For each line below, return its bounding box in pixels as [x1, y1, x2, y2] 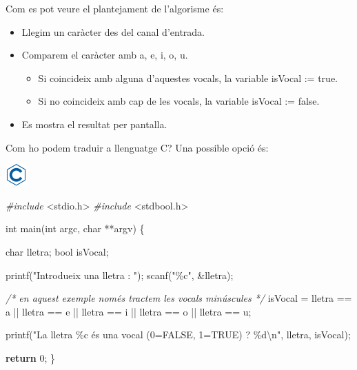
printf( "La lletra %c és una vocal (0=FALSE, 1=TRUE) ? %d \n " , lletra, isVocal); [6, 327, 351, 342]
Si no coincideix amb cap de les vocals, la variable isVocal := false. [38, 94, 320, 108]
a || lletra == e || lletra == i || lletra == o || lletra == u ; [6, 304, 252, 318]
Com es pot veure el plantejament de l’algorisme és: [6, 1, 224, 15]
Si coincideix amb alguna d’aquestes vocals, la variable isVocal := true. [38, 70, 338, 85]
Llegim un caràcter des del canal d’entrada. [21, 24, 205, 39]
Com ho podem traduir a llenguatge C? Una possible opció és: [6, 140, 269, 154]
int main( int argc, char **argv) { [6, 221, 145, 236]
